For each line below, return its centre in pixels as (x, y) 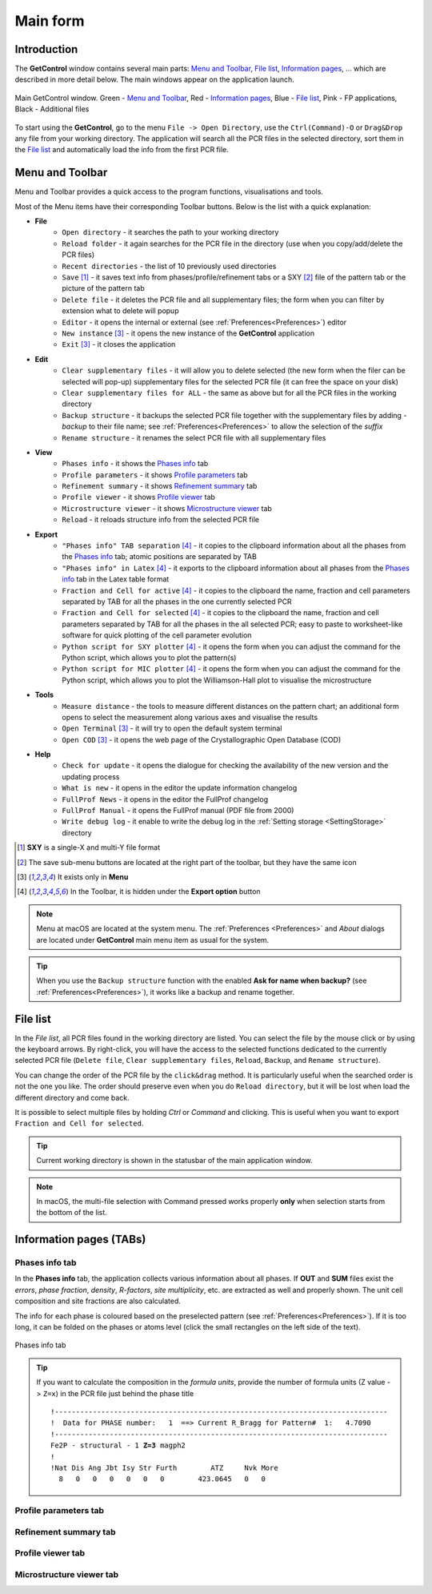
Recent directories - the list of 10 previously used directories (169, 266)
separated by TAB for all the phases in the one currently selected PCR (177, 602)
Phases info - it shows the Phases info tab (135, 464)
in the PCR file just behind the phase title (127, 1393)
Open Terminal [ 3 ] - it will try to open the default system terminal (172, 728)
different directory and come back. (72, 1097)
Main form (50, 21)
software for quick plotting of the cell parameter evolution (157, 635)
